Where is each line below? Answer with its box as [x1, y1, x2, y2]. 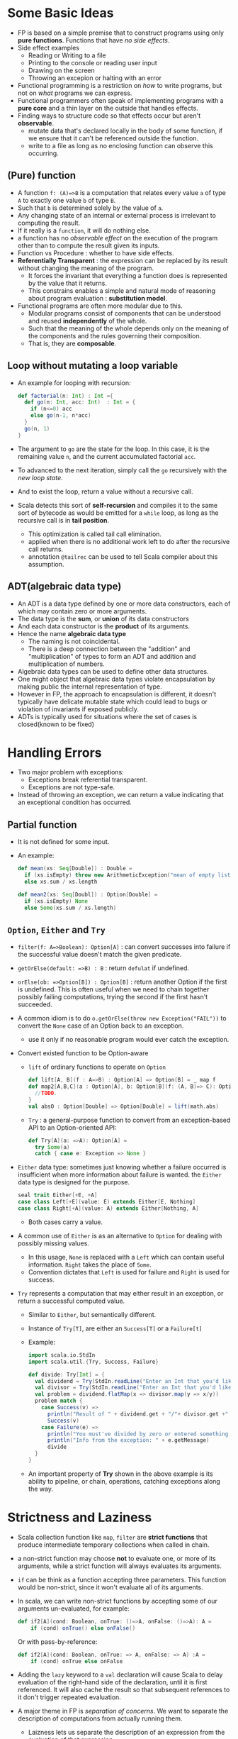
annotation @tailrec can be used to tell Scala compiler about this [28, 552, 218, 561]
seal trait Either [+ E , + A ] [17, 1191, 98, 1199]
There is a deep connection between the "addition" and [28, 644, 191, 653]
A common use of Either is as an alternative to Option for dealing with [17, 1231, 222, 1240]
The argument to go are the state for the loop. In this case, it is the [17, 445, 210, 453]
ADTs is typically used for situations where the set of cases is [17, 712, 197, 721]
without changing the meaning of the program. [17, 264, 154, 272]
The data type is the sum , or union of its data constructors [17, 614, 189, 623]
